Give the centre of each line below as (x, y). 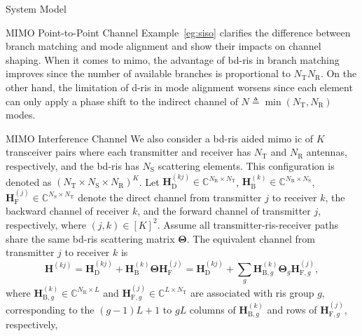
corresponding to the (50, 309)
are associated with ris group (252, 292)
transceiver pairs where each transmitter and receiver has (128, 152)
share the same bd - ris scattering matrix (90, 238)
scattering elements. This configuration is (246, 165)
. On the (339, 73)
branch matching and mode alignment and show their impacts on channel (163, 46)
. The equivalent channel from (251, 238)
